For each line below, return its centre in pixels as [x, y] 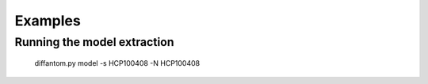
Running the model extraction [94, 42]
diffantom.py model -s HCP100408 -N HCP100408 [117, 63]
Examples [48, 21]
